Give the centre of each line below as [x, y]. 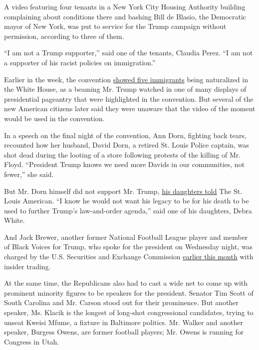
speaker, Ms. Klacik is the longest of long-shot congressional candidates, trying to [129, 312]
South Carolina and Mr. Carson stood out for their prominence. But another [122, 302]
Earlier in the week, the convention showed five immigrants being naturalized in [126, 79]
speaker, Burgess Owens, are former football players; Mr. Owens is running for [124, 332]
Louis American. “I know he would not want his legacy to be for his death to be [127, 201]
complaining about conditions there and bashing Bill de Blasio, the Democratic [125, 16]
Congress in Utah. [32, 341]
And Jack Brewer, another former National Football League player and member [126, 237]
